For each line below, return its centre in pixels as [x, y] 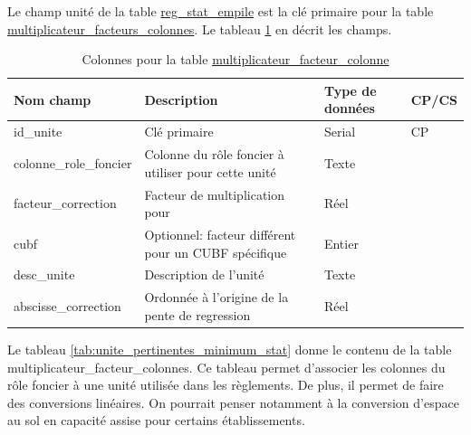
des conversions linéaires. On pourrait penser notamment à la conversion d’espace [233, 402]
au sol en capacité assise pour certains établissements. [156, 420]
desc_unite [44, 274]
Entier [341, 243]
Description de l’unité [204, 274]
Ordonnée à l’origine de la [216, 297]
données [349, 108]
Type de [350, 90]
